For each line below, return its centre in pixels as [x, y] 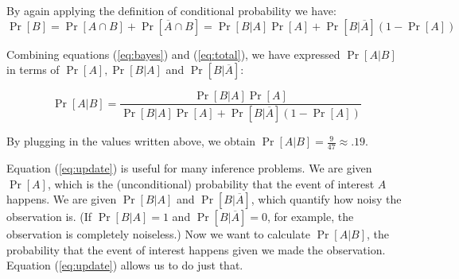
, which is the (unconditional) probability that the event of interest [211, 183]
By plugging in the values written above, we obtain [131, 141]
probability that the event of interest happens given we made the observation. [196, 249]
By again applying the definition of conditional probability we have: [171, 10]
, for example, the [311, 217]
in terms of [33, 70]
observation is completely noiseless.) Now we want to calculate [158, 234]
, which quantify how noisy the [326, 199]
